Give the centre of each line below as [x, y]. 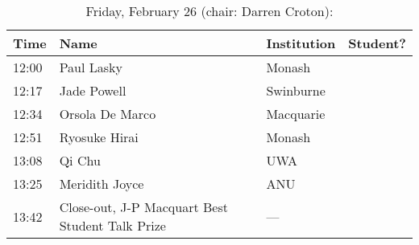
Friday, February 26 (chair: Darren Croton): [209, 11]
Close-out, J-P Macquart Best [143, 207]
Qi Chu [80, 160]
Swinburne [296, 90]
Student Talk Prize [112, 225]
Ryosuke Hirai [99, 137]
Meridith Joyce [102, 184]
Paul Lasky [91, 67]
